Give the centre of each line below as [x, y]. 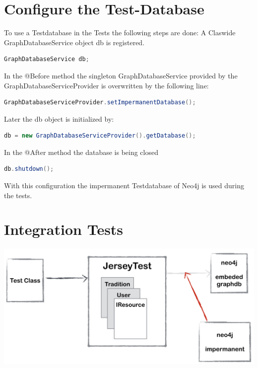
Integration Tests [64, 229]
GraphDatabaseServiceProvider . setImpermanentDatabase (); [100, 103]
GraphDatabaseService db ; [47, 59]
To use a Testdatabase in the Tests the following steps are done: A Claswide [120, 33]
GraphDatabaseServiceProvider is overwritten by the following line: [106, 85]
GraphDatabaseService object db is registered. [74, 42]
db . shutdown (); [29, 169]
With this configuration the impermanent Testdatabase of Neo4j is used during [124, 185]
